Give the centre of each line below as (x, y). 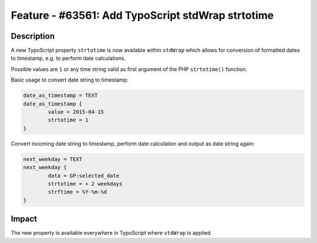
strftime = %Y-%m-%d (77, 192)
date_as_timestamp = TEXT (60, 96)
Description (33, 36)
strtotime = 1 (68, 120)
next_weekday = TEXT (53, 159)
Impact (24, 219)
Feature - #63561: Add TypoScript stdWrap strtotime (142, 15)
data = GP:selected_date (84, 176)
